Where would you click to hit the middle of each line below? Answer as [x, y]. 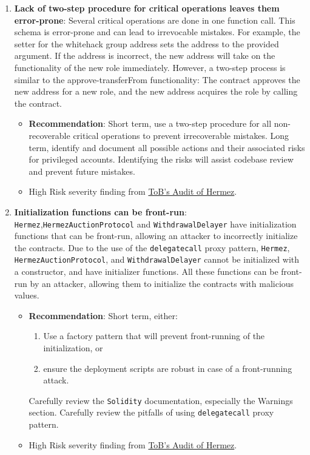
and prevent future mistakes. [82, 171]
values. [27, 295]
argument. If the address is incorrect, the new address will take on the [145, 56]
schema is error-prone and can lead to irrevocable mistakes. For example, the [157, 32]
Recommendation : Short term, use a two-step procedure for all [150, 123]
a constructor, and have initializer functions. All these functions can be [146, 271]
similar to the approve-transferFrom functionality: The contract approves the [157, 79]
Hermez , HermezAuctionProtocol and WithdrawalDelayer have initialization [155, 224]
